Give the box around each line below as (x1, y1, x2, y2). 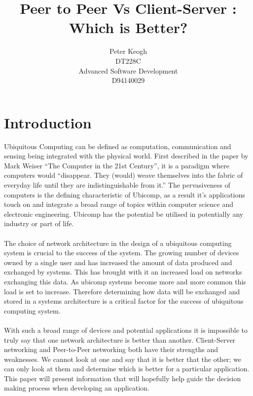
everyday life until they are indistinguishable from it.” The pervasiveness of (4, 180, 230, 190)
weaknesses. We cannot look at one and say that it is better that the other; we (4, 354, 242, 364)
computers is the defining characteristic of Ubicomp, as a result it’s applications (4, 189, 245, 199)
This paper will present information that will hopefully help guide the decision (4, 373, 241, 383)
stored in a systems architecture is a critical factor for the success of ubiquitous (4, 296, 244, 306)
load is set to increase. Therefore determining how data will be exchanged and (4, 286, 240, 296)
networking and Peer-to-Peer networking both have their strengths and (4, 344, 218, 355)
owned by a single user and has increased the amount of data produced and (4, 257, 232, 267)
